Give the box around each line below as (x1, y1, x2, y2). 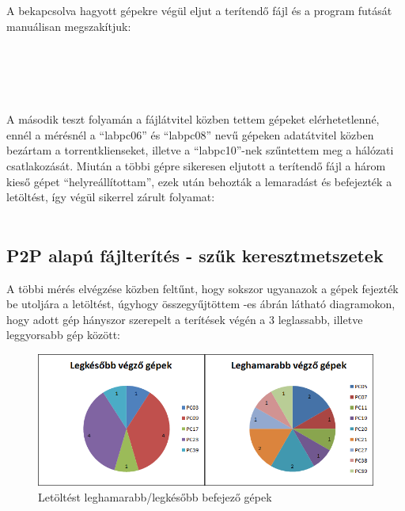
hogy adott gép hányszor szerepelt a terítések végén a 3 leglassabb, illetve (6, 311, 363, 327)
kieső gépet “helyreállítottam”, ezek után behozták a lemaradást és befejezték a (6, 173, 392, 189)
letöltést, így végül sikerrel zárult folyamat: (6, 189, 215, 205)
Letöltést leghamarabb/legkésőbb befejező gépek (38, 488, 272, 505)
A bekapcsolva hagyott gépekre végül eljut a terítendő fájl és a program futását (6, 2, 392, 18)
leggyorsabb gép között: (6, 326, 121, 343)
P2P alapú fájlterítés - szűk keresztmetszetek (6, 242, 384, 267)
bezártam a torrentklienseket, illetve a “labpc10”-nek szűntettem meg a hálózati (6, 142, 394, 158)
